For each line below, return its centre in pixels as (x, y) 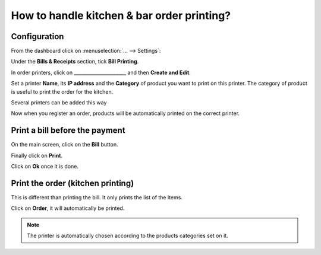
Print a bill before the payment (68, 130)
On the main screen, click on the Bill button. (64, 145)
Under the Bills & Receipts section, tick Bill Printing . (75, 62)
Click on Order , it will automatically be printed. (68, 208)
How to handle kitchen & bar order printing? (121, 15)
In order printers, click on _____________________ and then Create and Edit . (101, 72)
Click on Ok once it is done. (45, 167)
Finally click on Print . (37, 155)
